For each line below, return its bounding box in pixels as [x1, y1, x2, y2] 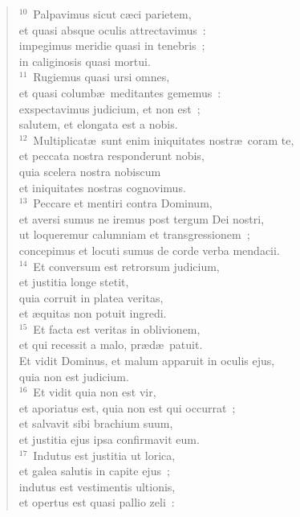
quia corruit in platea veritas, [18, 289, 164, 306]
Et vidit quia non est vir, [33, 384, 156, 400]
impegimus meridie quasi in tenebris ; [18, 37, 205, 54]
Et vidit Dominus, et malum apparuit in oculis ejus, [18, 352, 275, 369]
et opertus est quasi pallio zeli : [18, 494, 175, 511]
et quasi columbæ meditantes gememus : [18, 84, 221, 101]
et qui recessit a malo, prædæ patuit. [18, 336, 203, 353]
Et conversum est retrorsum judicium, [33, 257, 220, 274]
